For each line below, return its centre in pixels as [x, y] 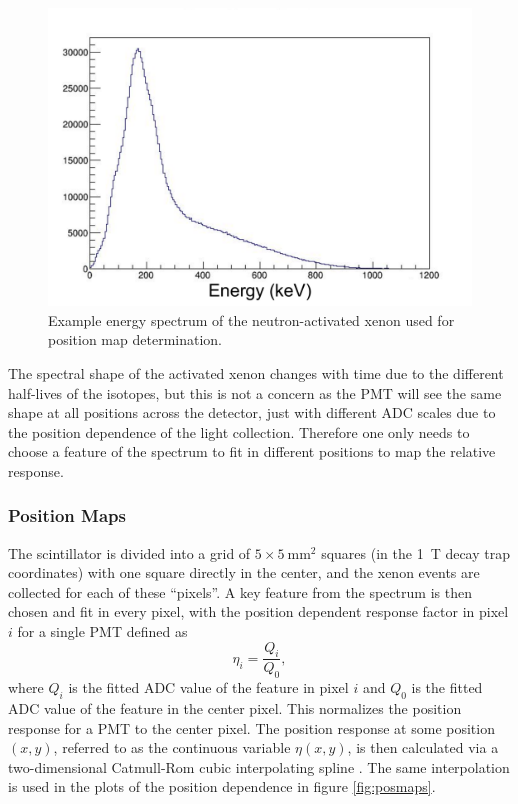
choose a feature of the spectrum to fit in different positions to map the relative [252, 451]
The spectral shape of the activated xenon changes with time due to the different [256, 372]
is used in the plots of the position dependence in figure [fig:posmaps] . [222, 786]
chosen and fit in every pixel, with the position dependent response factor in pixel [258, 611]
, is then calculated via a [423, 747]
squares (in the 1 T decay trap [415, 552]
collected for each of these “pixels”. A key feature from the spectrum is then [240, 591]
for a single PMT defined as [102, 631]
